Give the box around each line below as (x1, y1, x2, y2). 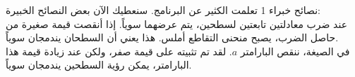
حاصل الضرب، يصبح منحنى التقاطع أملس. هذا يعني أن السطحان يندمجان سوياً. (6, 30, 339, 45)
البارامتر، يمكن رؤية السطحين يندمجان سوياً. (6, 57, 192, 72)
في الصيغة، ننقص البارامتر (240, 43, 350, 58)
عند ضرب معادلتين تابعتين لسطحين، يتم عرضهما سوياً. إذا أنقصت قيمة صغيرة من (6, 16, 347, 31)
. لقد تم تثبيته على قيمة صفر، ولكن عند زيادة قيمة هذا (6, 43, 232, 58)
